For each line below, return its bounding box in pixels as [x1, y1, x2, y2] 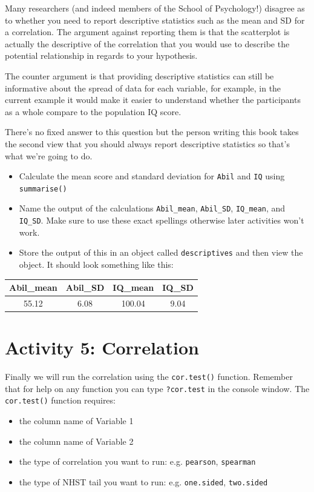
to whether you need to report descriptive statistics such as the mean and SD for [5, 13, 305, 26]
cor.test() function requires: [5, 394, 116, 407]
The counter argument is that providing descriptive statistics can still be [5, 69, 274, 82]
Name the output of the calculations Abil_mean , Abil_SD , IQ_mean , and [19, 202, 286, 214]
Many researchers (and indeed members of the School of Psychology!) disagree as [5, 2, 305, 14]
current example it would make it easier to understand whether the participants [5, 93, 301, 106]
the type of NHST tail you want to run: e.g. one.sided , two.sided [19, 475, 268, 488]
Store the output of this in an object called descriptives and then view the [19, 246, 303, 259]
